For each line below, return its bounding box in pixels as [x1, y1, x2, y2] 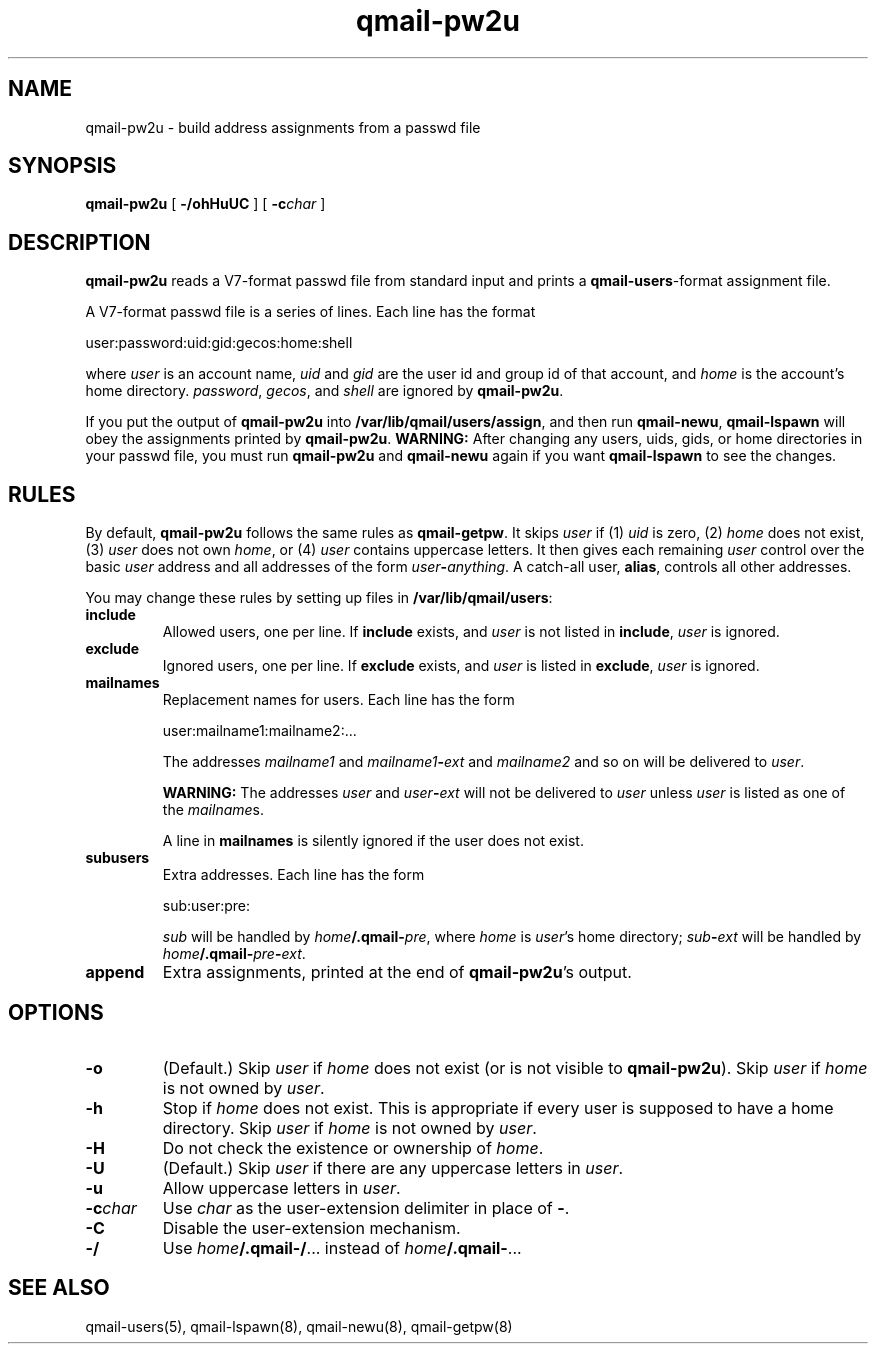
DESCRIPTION [8, 229, 151, 255]
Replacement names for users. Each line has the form [162, 691, 515, 709]
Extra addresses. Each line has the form [162, 866, 425, 884]
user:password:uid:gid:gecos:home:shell [85, 334, 353, 352]
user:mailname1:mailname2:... [162, 722, 357, 740]
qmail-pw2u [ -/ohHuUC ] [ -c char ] [85, 195, 326, 213]
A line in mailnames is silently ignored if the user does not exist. [162, 832, 584, 850]
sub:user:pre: [162, 897, 251, 915]
